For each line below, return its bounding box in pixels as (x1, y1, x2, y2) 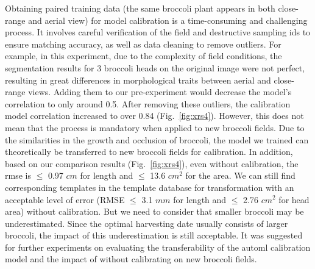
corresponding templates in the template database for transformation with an (5, 181, 294, 193)
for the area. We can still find (185, 169, 296, 182)
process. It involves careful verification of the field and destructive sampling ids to (5, 26, 311, 38)
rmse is (5, 169, 31, 182)
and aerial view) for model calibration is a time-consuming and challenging (28, 13, 308, 26)
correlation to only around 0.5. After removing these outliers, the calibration (5, 97, 291, 110)
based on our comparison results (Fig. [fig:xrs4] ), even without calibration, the (5, 157, 299, 170)
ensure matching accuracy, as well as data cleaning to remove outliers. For (5, 37, 281, 50)
